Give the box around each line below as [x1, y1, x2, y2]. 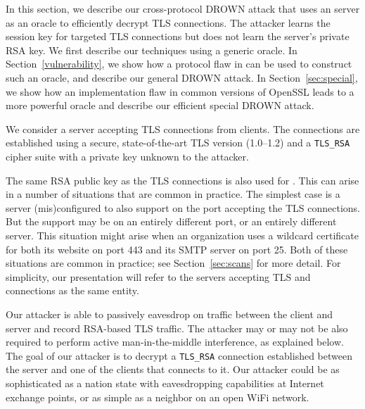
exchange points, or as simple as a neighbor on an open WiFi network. [6, 389, 309, 404]
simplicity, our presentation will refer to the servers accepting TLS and [6, 269, 311, 284]
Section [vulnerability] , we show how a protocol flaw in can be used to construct [6, 56, 352, 71]
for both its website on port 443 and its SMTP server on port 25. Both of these [6, 241, 348, 256]
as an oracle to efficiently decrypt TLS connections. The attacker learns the [6, 15, 331, 30]
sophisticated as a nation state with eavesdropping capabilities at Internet [6, 375, 324, 390]
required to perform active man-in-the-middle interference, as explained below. [6, 334, 344, 349]
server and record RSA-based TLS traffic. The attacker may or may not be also [6, 320, 348, 335]
